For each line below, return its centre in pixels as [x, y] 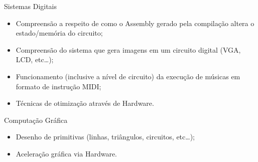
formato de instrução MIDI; [58, 86]
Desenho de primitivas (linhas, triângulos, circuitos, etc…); [105, 137]
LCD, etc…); [35, 59]
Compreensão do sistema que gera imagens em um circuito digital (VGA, [128, 49]
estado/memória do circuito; [59, 33]
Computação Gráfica [36, 120]
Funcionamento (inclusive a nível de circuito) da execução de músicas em [128, 76]
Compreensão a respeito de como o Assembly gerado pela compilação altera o [135, 23]
